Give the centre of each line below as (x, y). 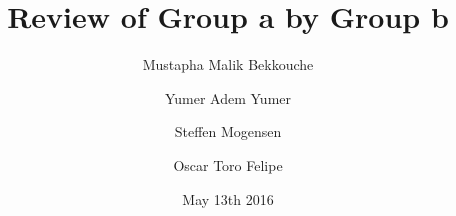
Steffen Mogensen (228, 131)
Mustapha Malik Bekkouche (228, 64)
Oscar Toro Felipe (228, 164)
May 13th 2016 (228, 198)
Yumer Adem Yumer (228, 97)
